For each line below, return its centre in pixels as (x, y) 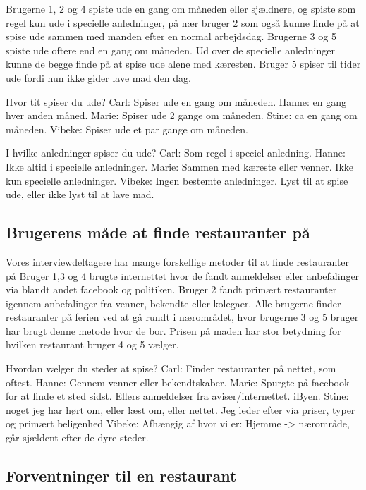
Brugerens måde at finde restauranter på (158, 232)
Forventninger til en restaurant (121, 476)
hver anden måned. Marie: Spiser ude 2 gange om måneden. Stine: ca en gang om (182, 115)
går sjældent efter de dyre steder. (77, 437)
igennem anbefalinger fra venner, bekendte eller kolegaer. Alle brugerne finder (173, 303)
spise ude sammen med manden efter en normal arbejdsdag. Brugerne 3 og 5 (171, 36)
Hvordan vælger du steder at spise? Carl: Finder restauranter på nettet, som (171, 368)
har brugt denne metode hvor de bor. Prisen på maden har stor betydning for (173, 330)
